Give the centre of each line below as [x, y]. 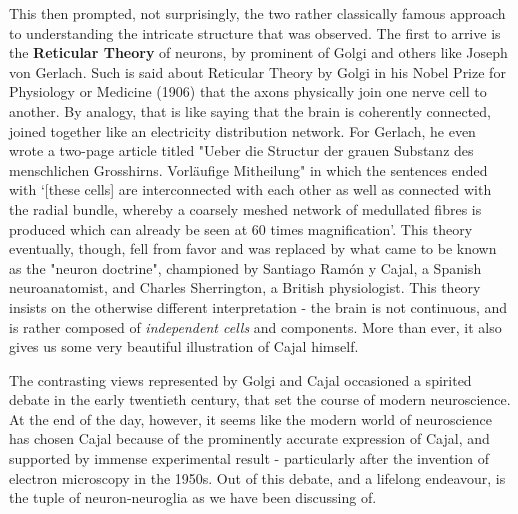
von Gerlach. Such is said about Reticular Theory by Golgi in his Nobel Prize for [257, 71]
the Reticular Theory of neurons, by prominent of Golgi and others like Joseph [258, 52]
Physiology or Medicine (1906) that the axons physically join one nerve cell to [248, 91]
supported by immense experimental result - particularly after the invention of [249, 458]
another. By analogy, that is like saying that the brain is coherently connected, [250, 110]
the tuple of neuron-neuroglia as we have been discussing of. [193, 497]
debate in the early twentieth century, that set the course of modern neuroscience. [260, 399]
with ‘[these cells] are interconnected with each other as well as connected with [250, 189]
